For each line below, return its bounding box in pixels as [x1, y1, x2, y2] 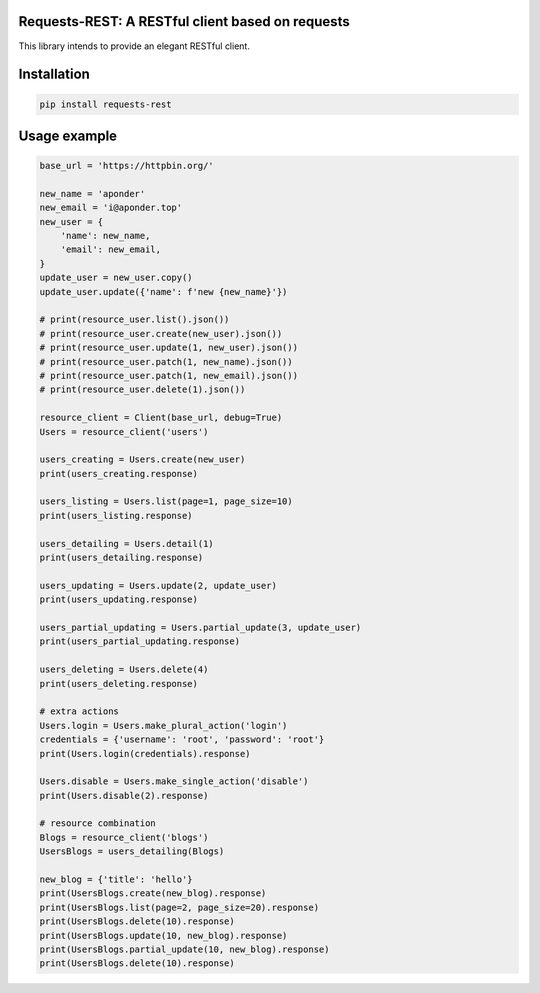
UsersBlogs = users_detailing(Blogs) [39, 846, 225, 857]
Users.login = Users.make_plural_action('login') [39, 720, 288, 731]
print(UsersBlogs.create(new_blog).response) [39, 888, 267, 899]
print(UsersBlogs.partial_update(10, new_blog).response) [39, 943, 330, 955]
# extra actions [39, 706, 120, 717]
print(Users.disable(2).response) [39, 790, 209, 801]
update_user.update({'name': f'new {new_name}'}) [39, 286, 288, 297]
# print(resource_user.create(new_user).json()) [39, 328, 283, 339]
